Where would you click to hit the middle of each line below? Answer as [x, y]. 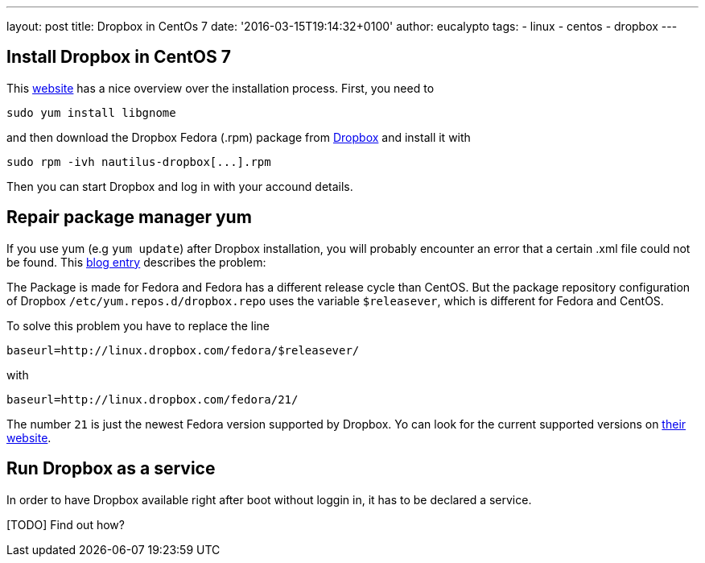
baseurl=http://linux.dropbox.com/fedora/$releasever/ [183, 350]
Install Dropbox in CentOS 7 [119, 57]
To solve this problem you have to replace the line [138, 325]
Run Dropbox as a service [111, 469]
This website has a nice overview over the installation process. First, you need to [221, 88]
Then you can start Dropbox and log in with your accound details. [180, 186]
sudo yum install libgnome [91, 112]
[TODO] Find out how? [66, 524]
